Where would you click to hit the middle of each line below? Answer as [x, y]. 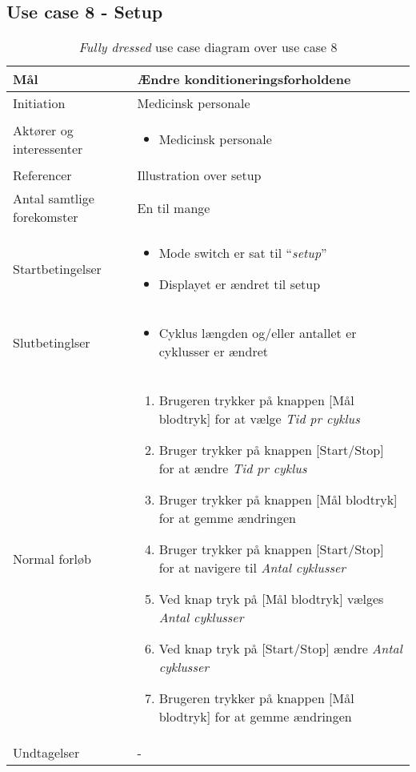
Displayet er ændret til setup [240, 284]
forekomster [46, 217]
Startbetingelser [57, 268]
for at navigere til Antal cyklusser [252, 568]
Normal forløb [52, 558]
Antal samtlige [54, 199]
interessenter [48, 148]
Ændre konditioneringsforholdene [244, 79]
